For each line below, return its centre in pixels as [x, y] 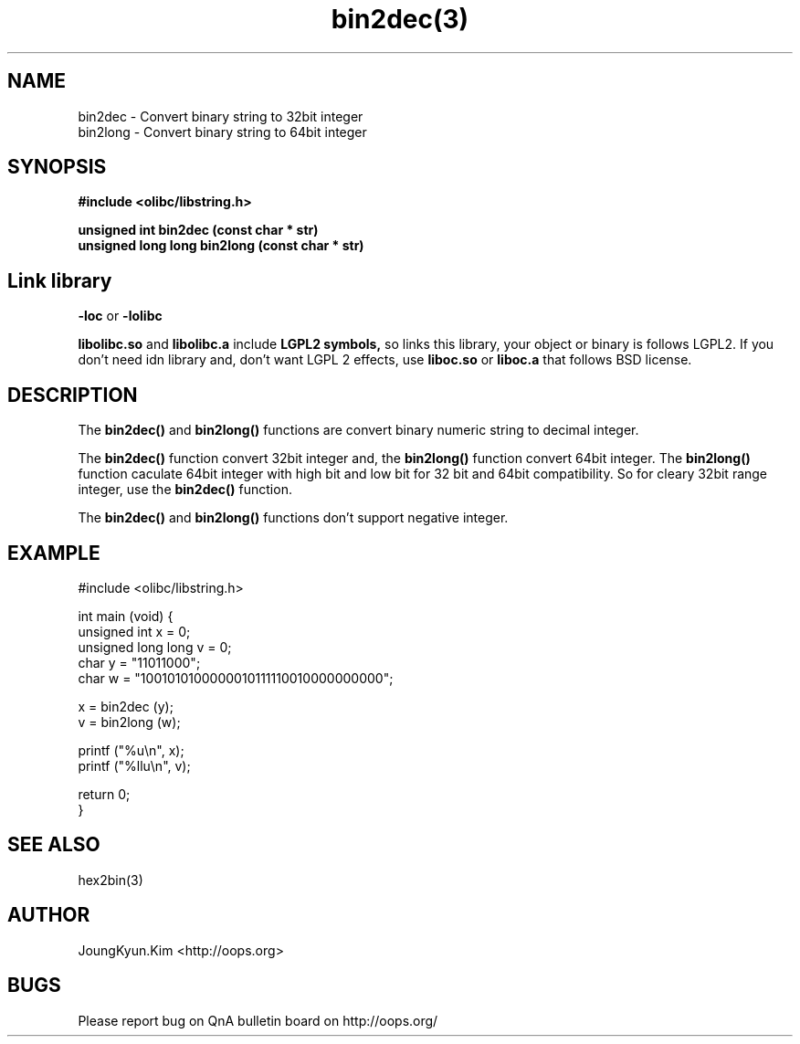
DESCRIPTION [73, 395]
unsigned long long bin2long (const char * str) [221, 246]
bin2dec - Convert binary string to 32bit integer [221, 116]
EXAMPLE [54, 553]
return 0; [104, 794]
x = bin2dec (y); [126, 706]
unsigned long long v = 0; [155, 647]
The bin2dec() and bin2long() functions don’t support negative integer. [293, 518]
